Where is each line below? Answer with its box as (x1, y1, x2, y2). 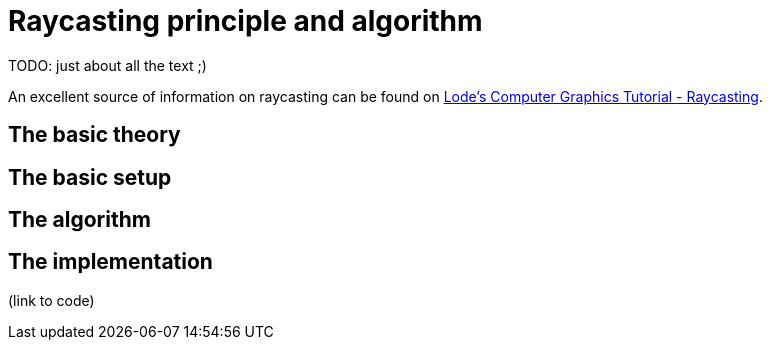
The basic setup (8, 164, 172, 190)
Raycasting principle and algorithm (8, 4, 483, 38)
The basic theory (8, 122, 181, 148)
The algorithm (8, 207, 151, 233)
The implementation (8, 249, 213, 275)
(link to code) (8, 291, 95, 309)
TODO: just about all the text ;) (8, 56, 207, 74)
